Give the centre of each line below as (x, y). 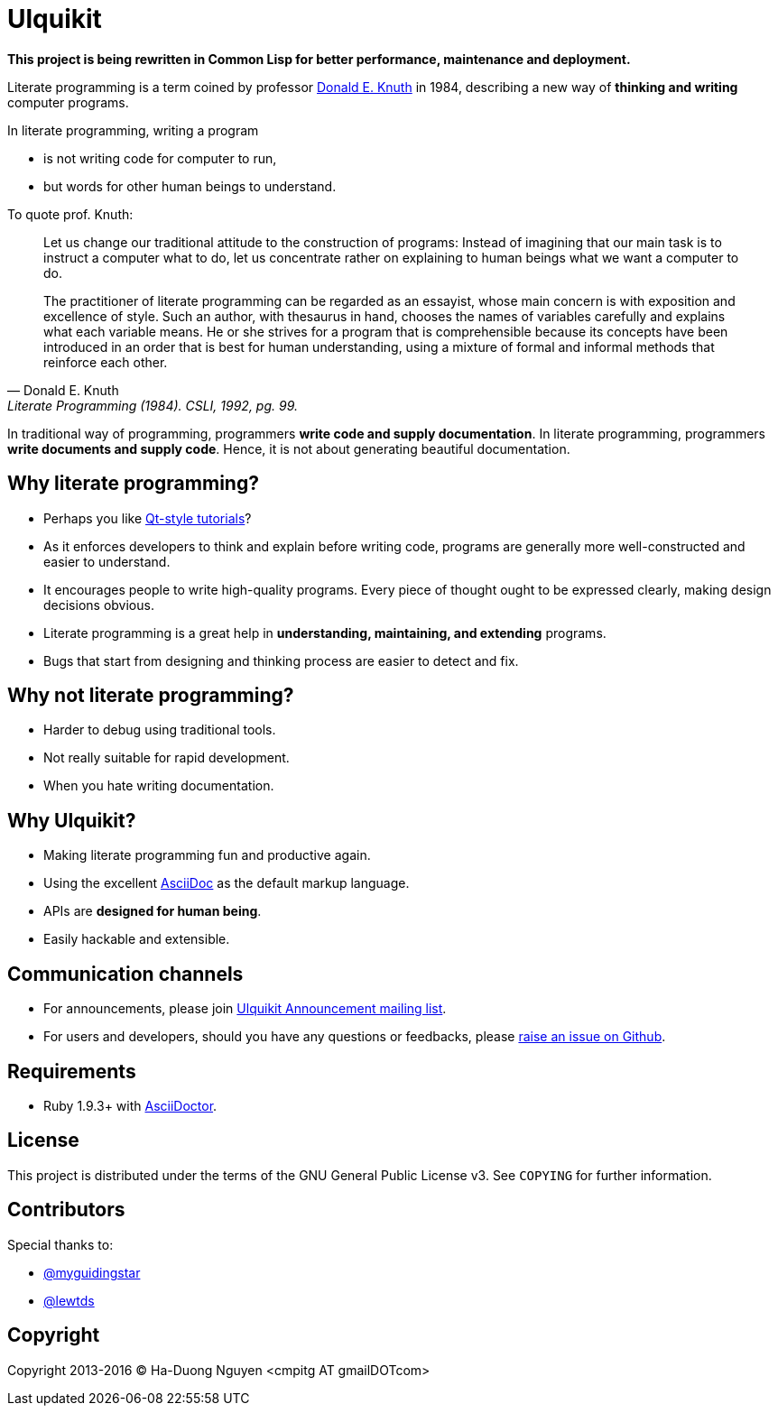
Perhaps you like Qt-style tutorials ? (148, 518)
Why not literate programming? (151, 696)
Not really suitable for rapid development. (167, 758)
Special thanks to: (60, 1244)
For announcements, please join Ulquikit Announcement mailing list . (245, 1009)
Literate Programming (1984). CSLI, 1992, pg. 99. (153, 405)
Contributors (66, 1210)
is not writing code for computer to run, (160, 158)
